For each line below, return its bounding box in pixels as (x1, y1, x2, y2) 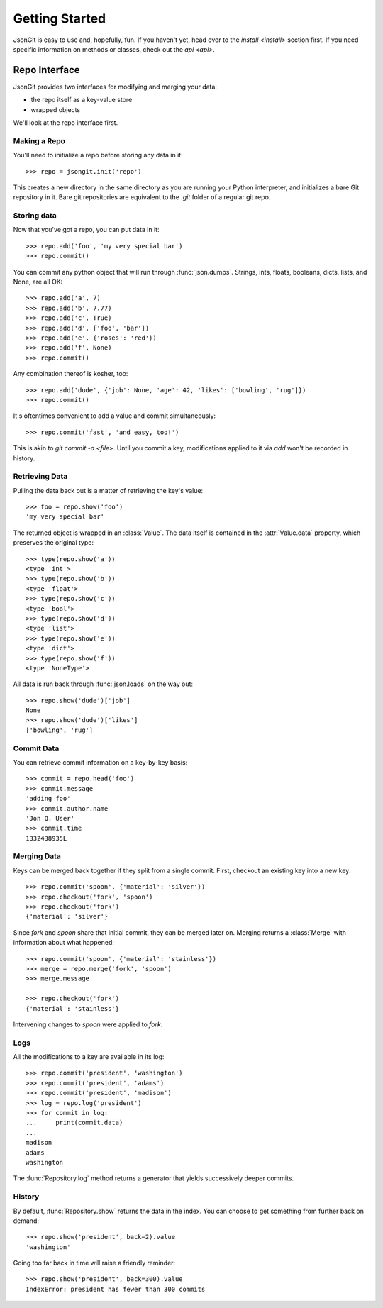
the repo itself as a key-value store (30, 96, 133, 104)
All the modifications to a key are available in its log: (13, 1053, 165, 1061)
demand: (13, 1216, 39, 1225)
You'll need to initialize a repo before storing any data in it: (13, 151, 184, 160)
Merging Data (13, 851, 62, 861)
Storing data (13, 211, 57, 221)
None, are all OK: (13, 277, 63, 287)
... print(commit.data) (26, 1119, 123, 1127)
